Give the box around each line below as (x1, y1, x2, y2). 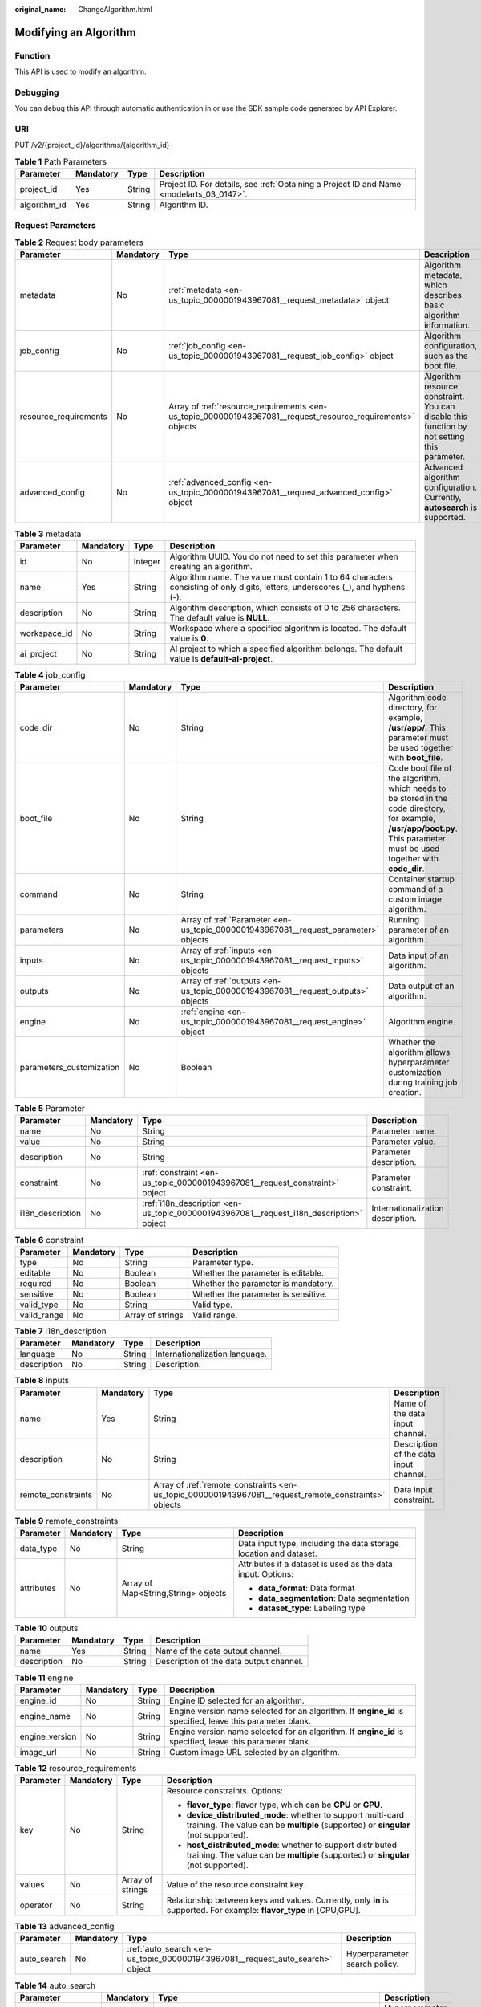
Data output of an (388, 980, 455, 991)
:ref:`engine (180, 1006, 224, 1017)
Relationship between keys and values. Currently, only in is (166, 1895, 389, 1906)
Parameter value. (371, 1136, 436, 1147)
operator (19, 1899, 53, 1911)
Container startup (388, 873, 455, 885)
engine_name (19, 1710, 71, 1721)
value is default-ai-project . (169, 653, 273, 664)
